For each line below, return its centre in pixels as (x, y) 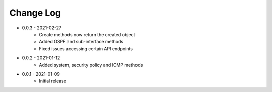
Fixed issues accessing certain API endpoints (86, 49)
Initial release (53, 81)
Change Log (35, 13)
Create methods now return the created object (87, 34)
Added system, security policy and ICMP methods (91, 65)
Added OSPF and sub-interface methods (81, 42)
